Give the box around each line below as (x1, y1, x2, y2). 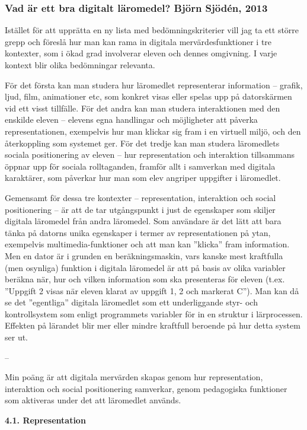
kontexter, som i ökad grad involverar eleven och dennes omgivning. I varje (5, 47, 277, 59)
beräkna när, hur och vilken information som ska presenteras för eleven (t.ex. (5, 273, 285, 285)
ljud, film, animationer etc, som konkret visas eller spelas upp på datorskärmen (5, 90, 292, 103)
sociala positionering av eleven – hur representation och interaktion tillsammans (5, 148, 295, 161)
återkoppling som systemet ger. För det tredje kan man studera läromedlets (5, 136, 280, 149)
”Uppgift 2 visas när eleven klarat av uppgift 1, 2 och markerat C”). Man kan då (5, 284, 299, 297)
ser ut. (5, 331, 28, 343)
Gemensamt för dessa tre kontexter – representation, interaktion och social (5, 191, 276, 203)
